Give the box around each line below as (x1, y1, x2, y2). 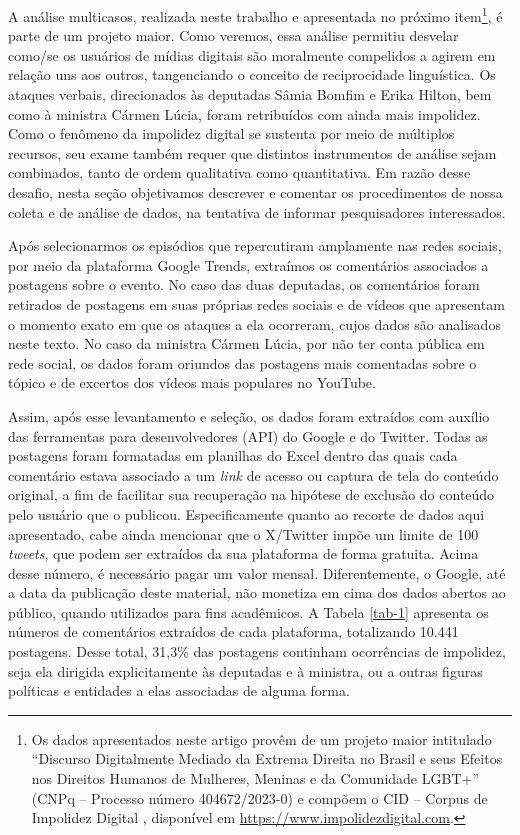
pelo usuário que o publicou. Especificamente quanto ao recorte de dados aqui (8, 503, 485, 524)
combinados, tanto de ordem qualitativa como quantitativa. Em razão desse (8, 162, 471, 183)
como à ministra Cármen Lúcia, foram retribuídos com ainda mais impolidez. (8, 103, 481, 124)
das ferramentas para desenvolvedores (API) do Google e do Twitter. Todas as (8, 425, 488, 446)
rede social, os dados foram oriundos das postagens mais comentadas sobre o (8, 352, 477, 373)
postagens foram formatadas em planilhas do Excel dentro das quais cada (8, 445, 458, 466)
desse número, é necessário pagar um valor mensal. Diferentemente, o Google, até (8, 562, 506, 583)
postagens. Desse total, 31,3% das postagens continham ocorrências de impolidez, (8, 641, 506, 662)
